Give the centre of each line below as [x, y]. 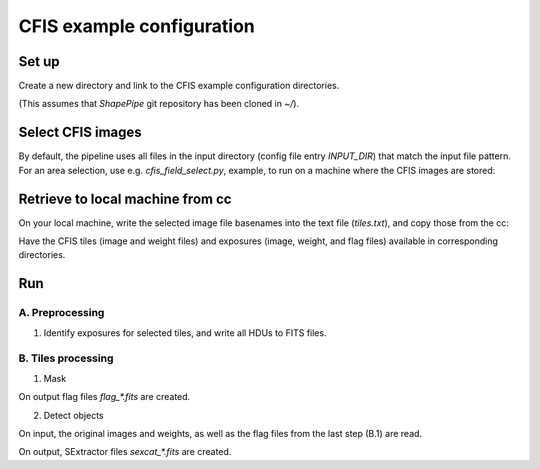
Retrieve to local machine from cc [125, 198]
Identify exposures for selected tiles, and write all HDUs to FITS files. [185, 332]
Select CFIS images [80, 132]
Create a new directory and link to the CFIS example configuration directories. [179, 86]
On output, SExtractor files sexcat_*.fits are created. [125, 452]
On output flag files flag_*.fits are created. [104, 397]
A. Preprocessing [61, 313]
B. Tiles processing [66, 358]
